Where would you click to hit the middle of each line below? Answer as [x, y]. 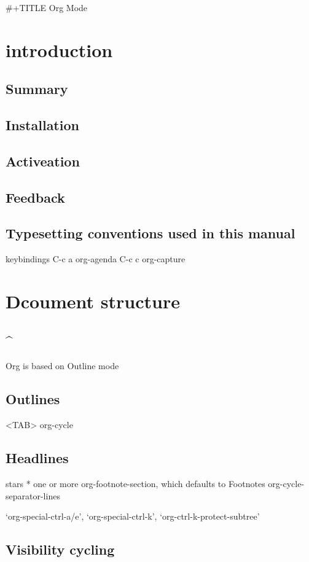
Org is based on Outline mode [62, 366]
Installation [42, 125]
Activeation [43, 161]
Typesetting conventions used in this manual [151, 233]
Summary [37, 89]
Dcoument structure [93, 301]
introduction [59, 49]
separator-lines [33, 495]
